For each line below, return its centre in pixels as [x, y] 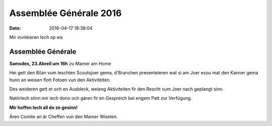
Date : [15, 28]
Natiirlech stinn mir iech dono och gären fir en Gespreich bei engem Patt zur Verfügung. [101, 98]
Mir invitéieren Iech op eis [36, 37]
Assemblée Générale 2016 [65, 13]
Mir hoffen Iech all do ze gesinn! [44, 107]
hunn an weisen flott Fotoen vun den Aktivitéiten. [60, 80]
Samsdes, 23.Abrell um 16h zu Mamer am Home [60, 63]
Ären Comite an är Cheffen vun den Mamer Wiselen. [63, 117]
